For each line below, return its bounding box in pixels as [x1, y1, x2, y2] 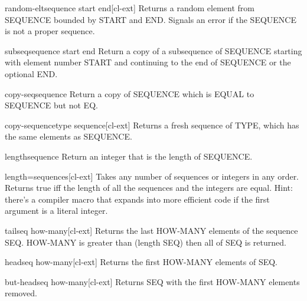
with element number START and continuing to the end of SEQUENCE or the [5, 56, 291, 68]
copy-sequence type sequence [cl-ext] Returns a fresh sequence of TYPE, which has [5, 118, 299, 131]
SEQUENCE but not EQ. [5, 99, 98, 111]
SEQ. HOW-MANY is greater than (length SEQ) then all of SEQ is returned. [5, 236, 286, 248]
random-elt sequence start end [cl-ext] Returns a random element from [5, 2, 254, 14]
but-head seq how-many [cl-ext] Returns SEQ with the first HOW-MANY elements [5, 275, 300, 287]
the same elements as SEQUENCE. [5, 130, 132, 143]
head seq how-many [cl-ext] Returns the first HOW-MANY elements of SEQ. [5, 256, 277, 268]
